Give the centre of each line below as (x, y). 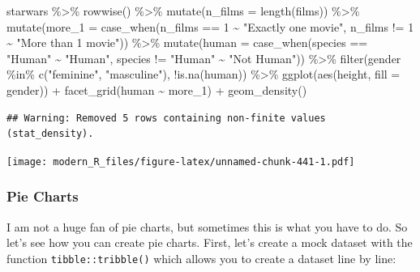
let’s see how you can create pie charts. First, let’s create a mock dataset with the (210, 242)
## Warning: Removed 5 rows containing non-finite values (166, 118)
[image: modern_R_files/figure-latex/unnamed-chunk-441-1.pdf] (181, 161)
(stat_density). (50, 134)
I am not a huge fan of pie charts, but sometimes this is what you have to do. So (207, 226)
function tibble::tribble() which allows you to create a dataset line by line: (201, 258)
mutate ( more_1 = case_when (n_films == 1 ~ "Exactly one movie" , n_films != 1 (210, 26)
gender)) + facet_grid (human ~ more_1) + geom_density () (157, 89)
